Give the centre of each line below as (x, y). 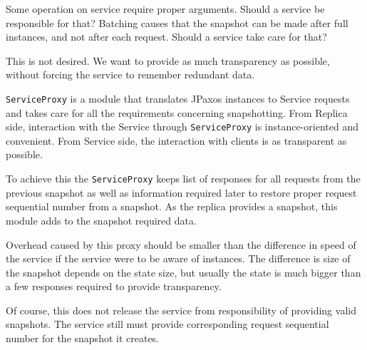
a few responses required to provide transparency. (114, 286)
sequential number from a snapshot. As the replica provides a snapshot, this (172, 206)
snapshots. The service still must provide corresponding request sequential (167, 324)
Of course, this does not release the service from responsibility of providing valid (181, 310)
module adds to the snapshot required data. (101, 220)
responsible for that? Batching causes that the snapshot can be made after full (177, 22)
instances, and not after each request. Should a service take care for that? (166, 37)
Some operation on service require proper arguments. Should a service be (165, 9)
